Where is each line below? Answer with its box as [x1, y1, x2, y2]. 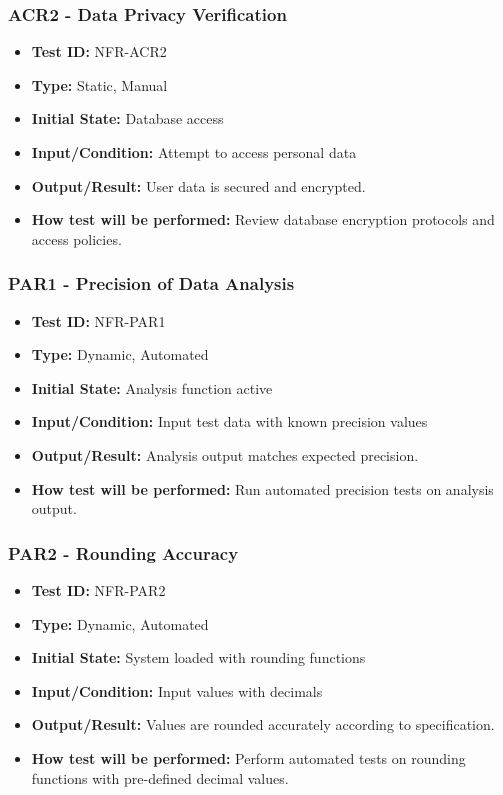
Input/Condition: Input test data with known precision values [31, 411, 428, 432]
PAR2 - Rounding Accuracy [8, 540, 239, 565]
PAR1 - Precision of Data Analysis [8, 271, 295, 296]
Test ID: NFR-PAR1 [31, 310, 166, 331]
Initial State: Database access [31, 108, 224, 129]
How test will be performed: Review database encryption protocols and [31, 209, 495, 230]
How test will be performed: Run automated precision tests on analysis [31, 478, 494, 499]
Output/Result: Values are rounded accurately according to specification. [31, 714, 495, 735]
